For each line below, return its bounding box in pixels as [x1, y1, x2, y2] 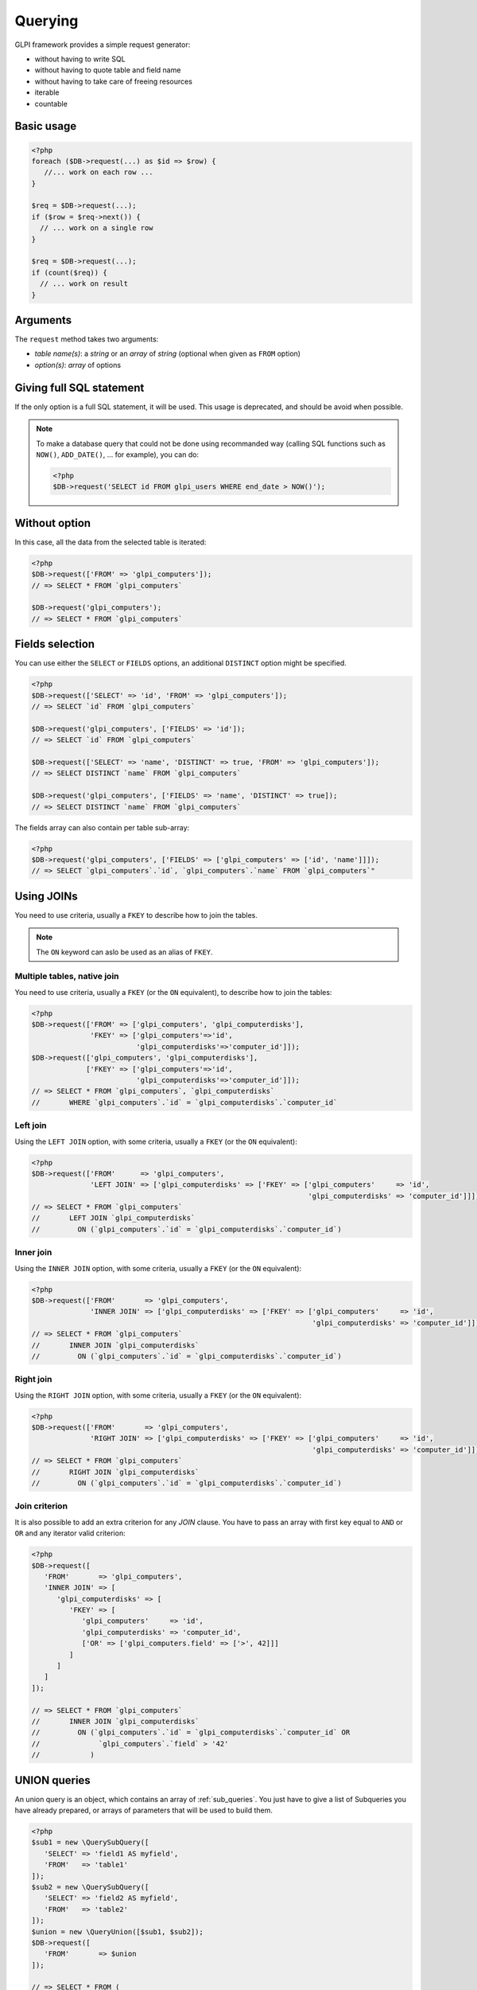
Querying [14, 12, 79, 29]
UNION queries [14, 1773, 91, 1787]
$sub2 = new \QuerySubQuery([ [31, 1883, 149, 1891]
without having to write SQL [34, 54, 126, 64]
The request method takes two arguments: [14, 334, 159, 344]
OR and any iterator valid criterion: [14, 1528, 126, 1538]
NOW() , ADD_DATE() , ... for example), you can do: [36, 450, 199, 459]
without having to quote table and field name [34, 65, 181, 75]
